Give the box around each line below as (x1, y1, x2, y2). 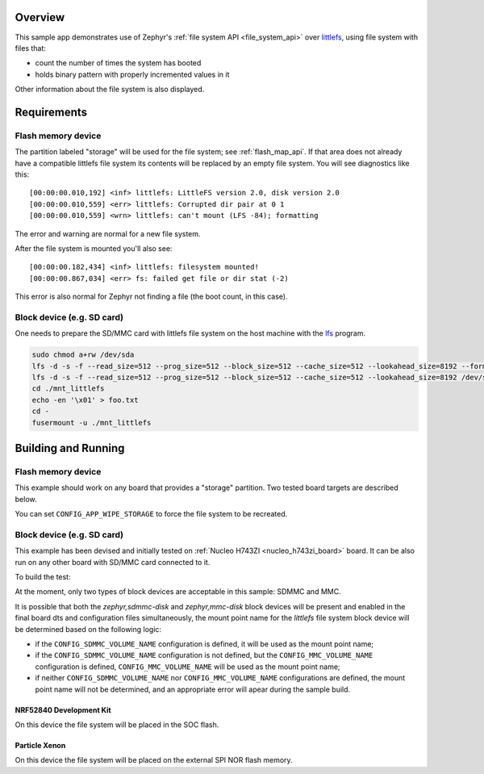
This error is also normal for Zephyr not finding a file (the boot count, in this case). (15, 291, 288, 302)
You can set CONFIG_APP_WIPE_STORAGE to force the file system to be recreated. (15, 509, 288, 519)
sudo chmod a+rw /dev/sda (31, 350, 135, 359)
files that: (15, 43, 46, 52)
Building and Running (15, 441, 125, 455)
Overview (15, 10, 65, 24)
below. (15, 494, 37, 504)
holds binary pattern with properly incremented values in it (35, 69, 230, 79)
